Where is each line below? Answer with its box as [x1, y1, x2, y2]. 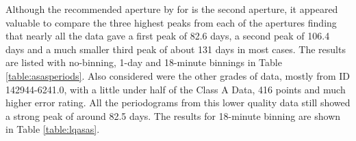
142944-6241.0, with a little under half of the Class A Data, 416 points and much [5, 82, 346, 96]
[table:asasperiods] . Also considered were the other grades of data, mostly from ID [5, 68, 351, 82]
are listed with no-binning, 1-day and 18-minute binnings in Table [5, 55, 282, 69]
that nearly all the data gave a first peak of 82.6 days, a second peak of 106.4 [5, 29, 330, 43]
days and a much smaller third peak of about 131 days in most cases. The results [5, 42, 346, 56]
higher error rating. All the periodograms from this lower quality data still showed [5, 95, 351, 110]
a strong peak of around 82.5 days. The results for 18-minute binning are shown [5, 108, 341, 123]
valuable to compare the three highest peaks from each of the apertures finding [5, 15, 337, 29]
